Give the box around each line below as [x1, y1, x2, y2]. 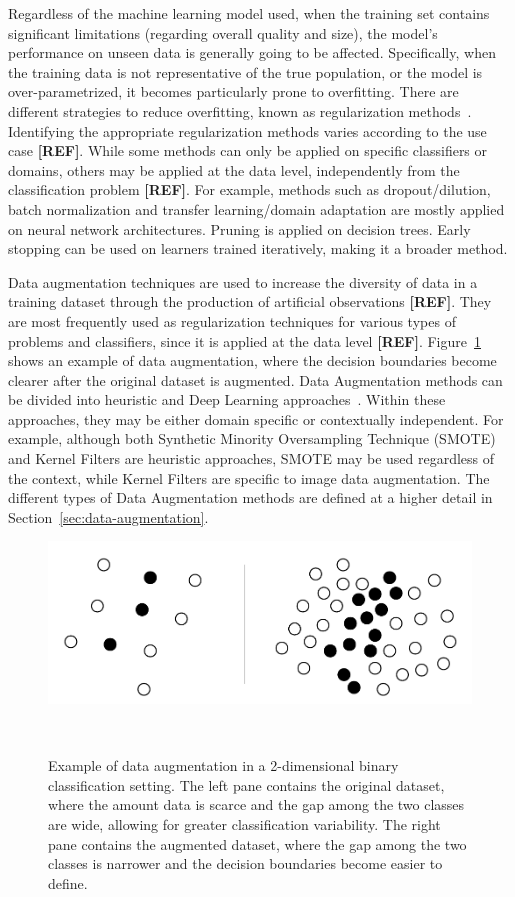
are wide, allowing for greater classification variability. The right [48, 814, 441, 835]
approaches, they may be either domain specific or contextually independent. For [8, 408, 504, 429]
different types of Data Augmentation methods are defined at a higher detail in [8, 487, 493, 508]
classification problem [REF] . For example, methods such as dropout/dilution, [8, 179, 491, 200]
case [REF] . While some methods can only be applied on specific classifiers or [8, 140, 488, 161]
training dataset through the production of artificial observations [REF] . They [8, 291, 492, 312]
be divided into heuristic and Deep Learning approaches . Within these [8, 389, 446, 410]
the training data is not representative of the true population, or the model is [8, 61, 483, 82]
